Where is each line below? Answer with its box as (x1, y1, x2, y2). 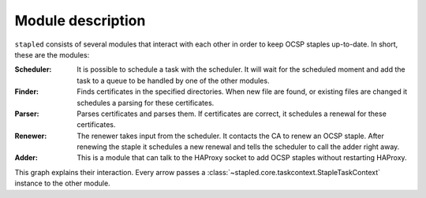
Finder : (14, 87, 39, 96)
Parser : (14, 109, 39, 118)
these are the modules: (14, 50, 90, 59)
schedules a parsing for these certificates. (77, 98, 215, 107)
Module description (14, 12, 146, 29)
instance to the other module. (14, 178, 110, 189)
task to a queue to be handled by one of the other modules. (77, 76, 270, 85)
